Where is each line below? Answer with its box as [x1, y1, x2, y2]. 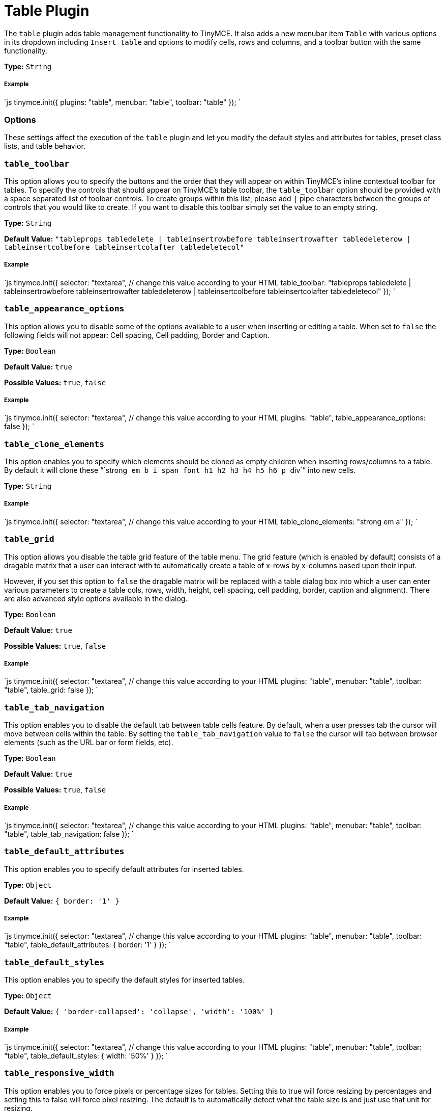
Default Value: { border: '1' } [4, 896, 120, 905]
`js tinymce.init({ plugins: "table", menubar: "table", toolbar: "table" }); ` [4, 97, 241, 107]
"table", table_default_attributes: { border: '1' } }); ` [4, 940, 171, 949]
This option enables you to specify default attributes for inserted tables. [4, 864, 244, 874]
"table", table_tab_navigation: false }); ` [4, 829, 134, 838]
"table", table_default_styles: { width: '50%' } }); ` [4, 1051, 168, 1060]
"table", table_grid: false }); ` [4, 685, 98, 695]
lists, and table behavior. [4, 142, 85, 151]
